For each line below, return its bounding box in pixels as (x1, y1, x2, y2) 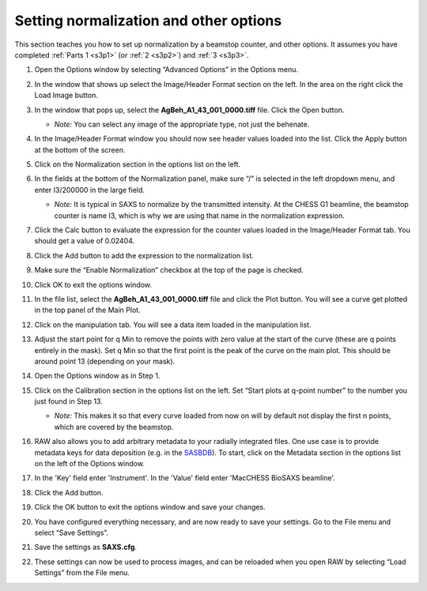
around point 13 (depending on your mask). (34, 356, 176, 366)
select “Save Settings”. (34, 528, 108, 537)
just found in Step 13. (34, 397, 103, 406)
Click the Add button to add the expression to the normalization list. (34, 250, 255, 260)
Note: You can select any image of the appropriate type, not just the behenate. (54, 119, 310, 129)
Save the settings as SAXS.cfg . (34, 542, 138, 552)
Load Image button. (34, 91, 98, 100)
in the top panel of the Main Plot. (34, 305, 142, 315)
